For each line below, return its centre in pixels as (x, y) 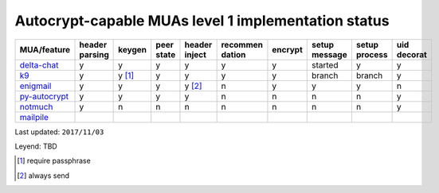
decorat (412, 54)
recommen (242, 44)
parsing (94, 54)
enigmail (35, 86)
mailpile (34, 117)
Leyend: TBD (36, 146)
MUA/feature (45, 49)
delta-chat (39, 65)
